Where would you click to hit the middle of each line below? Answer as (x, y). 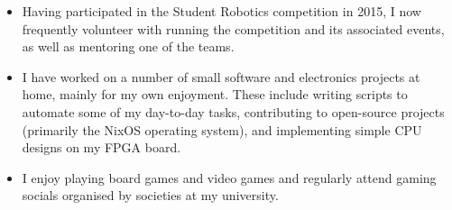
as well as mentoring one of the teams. (128, 46)
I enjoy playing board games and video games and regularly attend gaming (229, 177)
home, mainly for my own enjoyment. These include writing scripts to (215, 94)
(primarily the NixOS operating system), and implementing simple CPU (222, 129)
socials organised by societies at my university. (150, 195)
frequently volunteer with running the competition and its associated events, (233, 28)
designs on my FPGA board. (101, 147)
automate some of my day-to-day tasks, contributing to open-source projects (233, 111)
